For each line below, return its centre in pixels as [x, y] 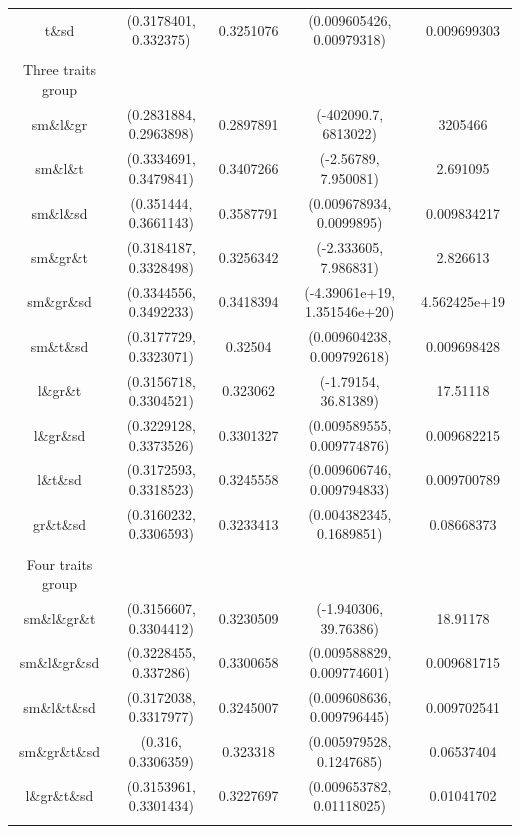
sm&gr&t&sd [59, 751]
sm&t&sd [59, 345]
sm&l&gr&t [59, 617]
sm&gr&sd [59, 301]
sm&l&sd [59, 212]
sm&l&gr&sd [59, 662]
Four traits [59, 563]
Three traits [59, 69]
